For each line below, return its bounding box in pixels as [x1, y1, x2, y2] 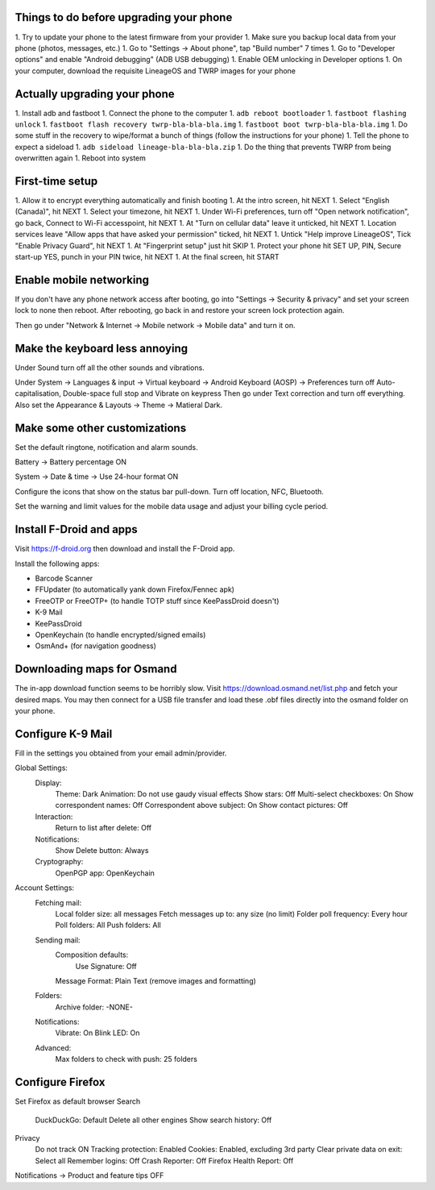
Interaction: [35, 811, 73, 822]
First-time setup [14, 174, 98, 188]
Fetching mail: [35, 897, 82, 907]
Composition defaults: [55, 950, 129, 959]
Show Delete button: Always [55, 846, 149, 855]
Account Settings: [14, 883, 75, 892]
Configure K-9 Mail [14, 726, 113, 741]
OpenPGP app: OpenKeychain [55, 868, 155, 878]
